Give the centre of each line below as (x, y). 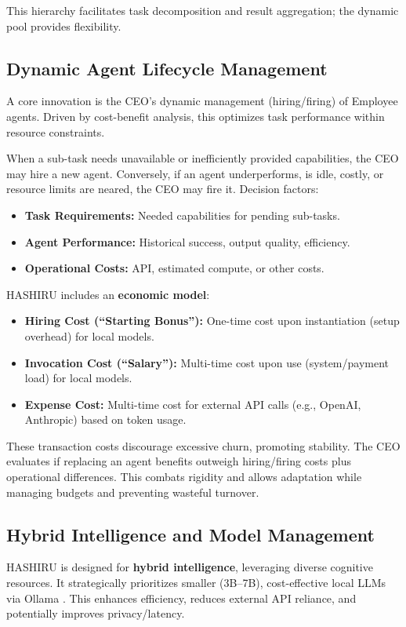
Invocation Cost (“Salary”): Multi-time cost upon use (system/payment (207, 362)
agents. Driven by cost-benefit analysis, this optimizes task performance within (196, 116)
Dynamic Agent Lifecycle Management (167, 68)
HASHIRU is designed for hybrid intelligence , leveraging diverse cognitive (190, 567)
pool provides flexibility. (64, 26)
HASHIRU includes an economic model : (108, 294)
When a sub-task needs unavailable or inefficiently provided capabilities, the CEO (203, 158)
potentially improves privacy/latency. (96, 613)
